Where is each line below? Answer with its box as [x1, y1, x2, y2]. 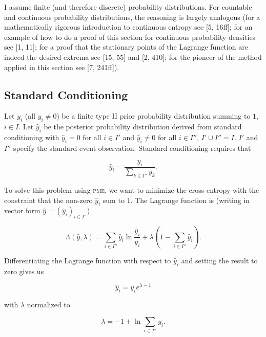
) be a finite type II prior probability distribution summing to [56, 110, 251, 121]
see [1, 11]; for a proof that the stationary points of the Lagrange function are [4, 41, 248, 52]
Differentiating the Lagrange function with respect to [4, 255, 171, 265]
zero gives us [4, 265, 44, 276]
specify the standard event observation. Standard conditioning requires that [13, 142, 251, 153]
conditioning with [4, 131, 59, 142]
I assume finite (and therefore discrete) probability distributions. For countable [4, 2, 252, 12]
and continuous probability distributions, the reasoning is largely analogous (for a [4, 11, 260, 22]
